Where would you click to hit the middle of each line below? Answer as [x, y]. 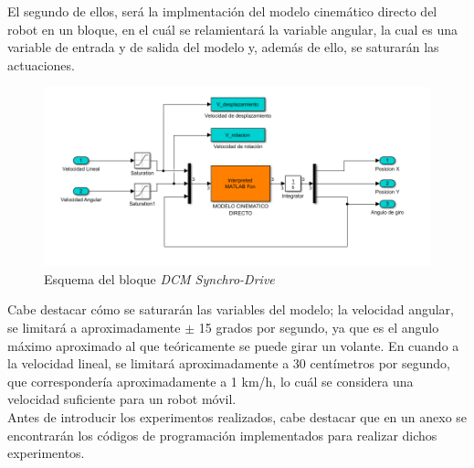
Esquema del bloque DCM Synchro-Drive [159, 278]
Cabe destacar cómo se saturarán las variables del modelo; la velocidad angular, [231, 309]
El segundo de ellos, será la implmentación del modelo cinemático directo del [222, 11]
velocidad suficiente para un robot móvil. [122, 399]
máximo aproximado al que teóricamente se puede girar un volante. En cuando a [233, 345]
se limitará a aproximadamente [94, 328]
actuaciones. [41, 64]
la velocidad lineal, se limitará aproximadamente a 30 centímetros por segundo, [229, 363]
